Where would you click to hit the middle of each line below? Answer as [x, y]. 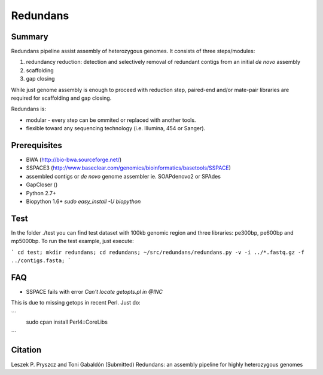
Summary [30, 37]
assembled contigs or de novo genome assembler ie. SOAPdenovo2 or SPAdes [124, 176]
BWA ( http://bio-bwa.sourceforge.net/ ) [74, 160]
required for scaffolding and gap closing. [61, 98]
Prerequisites [36, 145]
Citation [26, 350]
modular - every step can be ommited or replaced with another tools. [111, 120]
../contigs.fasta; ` [41, 261]
